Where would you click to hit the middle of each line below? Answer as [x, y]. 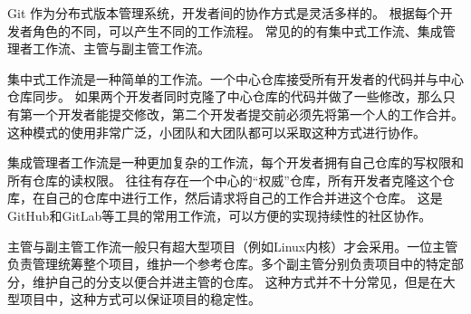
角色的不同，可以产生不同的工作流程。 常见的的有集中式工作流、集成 [237, 30]
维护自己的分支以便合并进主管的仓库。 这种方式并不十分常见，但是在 [237, 281]
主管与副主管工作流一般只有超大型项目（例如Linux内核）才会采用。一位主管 [233, 246]
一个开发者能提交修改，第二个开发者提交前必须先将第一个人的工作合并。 [248, 114]
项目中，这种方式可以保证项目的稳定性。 [140, 299]
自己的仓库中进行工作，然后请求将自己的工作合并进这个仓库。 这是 [244, 198]
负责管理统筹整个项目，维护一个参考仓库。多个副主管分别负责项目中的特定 [229, 264]
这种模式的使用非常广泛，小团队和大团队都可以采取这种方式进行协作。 [216, 132]
